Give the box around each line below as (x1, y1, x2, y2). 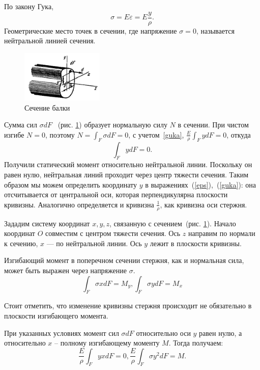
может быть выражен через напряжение (4, 265, 127, 275)
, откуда (226, 129, 251, 140)
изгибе (4, 129, 24, 140)
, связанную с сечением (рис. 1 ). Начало (109, 218, 236, 228)
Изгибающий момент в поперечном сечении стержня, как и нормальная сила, (4, 255, 244, 266)
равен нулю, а (199, 327, 242, 338)
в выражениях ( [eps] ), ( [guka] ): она (145, 179, 256, 190)
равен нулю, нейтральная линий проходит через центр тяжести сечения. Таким (4, 169, 249, 179)
